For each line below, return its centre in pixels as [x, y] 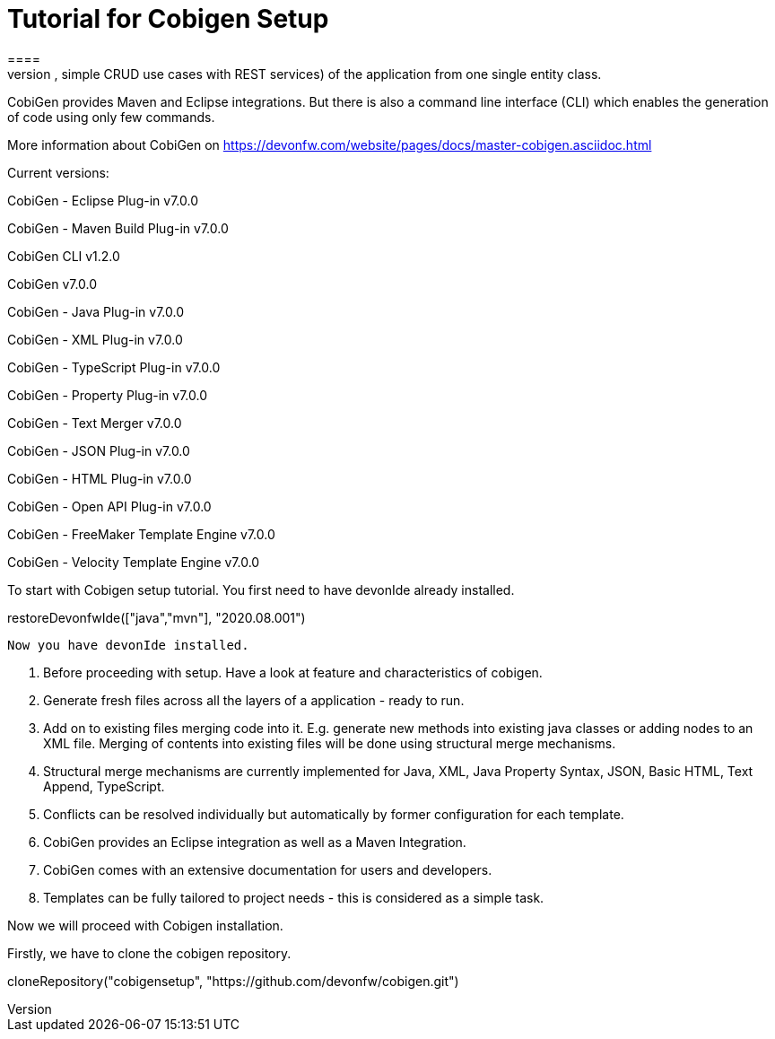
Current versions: [58, 172]
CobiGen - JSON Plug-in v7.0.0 [99, 450]
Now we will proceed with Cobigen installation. [145, 925]
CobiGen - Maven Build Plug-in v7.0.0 [118, 228]
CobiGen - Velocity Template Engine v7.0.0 [134, 562]
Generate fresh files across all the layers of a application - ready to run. [254, 700]
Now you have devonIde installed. [128, 645]
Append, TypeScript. [104, 786]
